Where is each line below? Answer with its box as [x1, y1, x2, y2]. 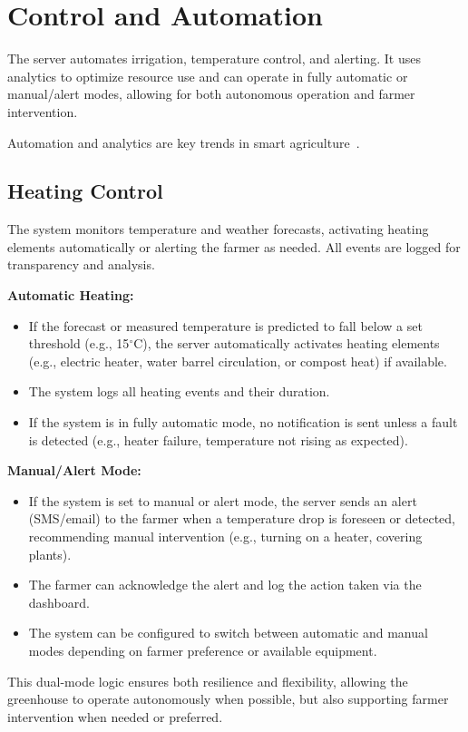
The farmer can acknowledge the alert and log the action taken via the [28, 575, 422, 594]
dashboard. [28, 592, 90, 611]
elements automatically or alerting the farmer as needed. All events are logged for [7, 237, 461, 256]
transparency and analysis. [7, 255, 155, 274]
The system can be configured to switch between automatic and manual [28, 623, 428, 642]
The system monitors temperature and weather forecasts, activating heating [7, 220, 429, 239]
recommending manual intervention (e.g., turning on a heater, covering [28, 527, 423, 546]
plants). [28, 544, 72, 563]
